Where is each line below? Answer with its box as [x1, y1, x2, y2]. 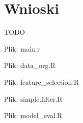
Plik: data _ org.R [4, 60, 55, 70]
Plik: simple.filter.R [4, 93, 63, 104]
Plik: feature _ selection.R [4, 76, 79, 87]
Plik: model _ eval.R [4, 110, 62, 121]
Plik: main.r [4, 43, 40, 54]
